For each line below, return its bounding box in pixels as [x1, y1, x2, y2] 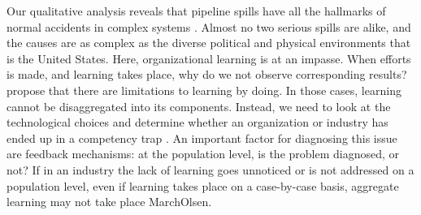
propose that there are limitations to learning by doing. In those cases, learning [7, 81, 401, 98]
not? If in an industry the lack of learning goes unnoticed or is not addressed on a [7, 161, 414, 178]
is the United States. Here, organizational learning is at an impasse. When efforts [7, 49, 411, 67]
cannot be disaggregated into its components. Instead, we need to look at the [7, 97, 391, 114]
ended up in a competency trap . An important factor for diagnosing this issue [7, 129, 397, 146]
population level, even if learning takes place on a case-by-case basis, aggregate [7, 177, 399, 194]
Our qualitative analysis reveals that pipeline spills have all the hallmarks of [7, 2, 386, 19]
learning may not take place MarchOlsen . [7, 193, 212, 210]
